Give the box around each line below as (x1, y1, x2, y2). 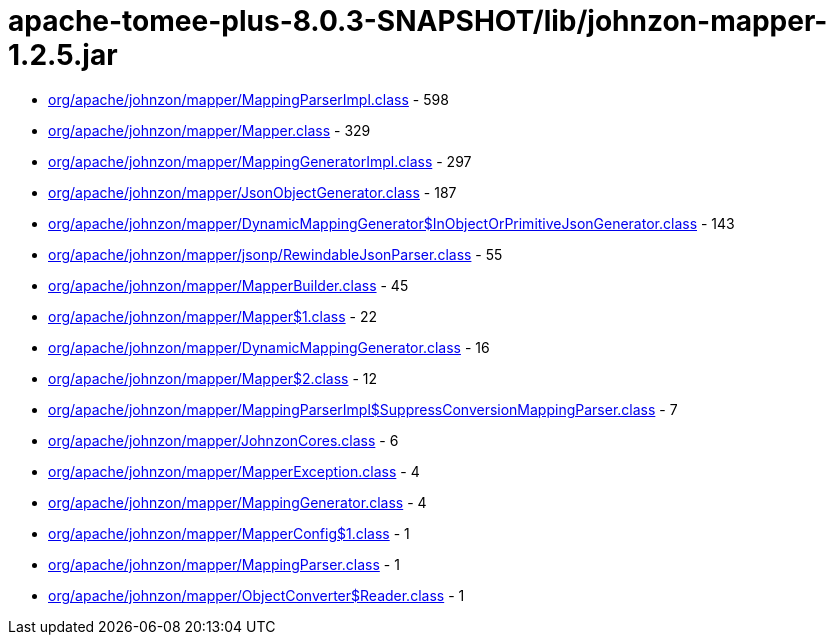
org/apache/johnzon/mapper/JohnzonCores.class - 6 (48, 431, 399, 449)
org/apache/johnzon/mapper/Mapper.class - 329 (48, 121, 371, 139)
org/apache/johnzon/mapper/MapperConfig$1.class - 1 (48, 524, 410, 542)
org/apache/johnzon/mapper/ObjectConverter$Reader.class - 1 (48, 586, 465, 604)
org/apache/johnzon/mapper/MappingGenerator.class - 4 (48, 493, 427, 511)
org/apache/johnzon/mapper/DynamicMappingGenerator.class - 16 (48, 338, 490, 356)
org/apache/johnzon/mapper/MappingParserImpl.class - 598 (48, 90, 449, 108)
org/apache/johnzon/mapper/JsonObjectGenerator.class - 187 (48, 183, 457, 201)
